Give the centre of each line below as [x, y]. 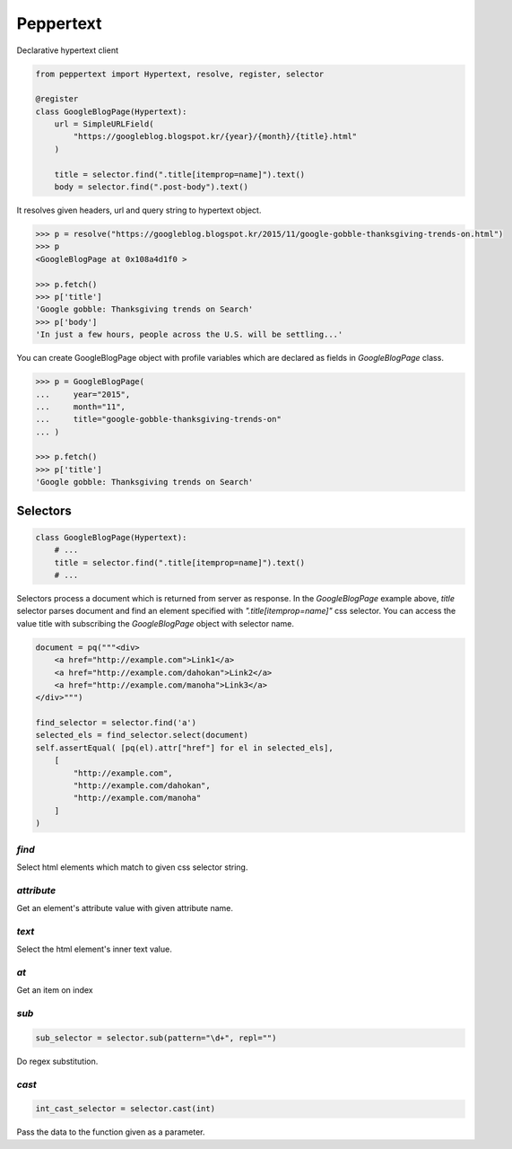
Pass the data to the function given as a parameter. [111, 1132]
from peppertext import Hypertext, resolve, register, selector [180, 74]
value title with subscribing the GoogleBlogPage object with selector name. [156, 623]
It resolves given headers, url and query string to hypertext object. [139, 210]
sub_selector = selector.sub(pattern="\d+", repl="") [156, 1038]
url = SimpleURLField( [104, 124]
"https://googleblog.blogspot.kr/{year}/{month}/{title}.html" [215, 136]
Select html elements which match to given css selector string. [132, 867]
